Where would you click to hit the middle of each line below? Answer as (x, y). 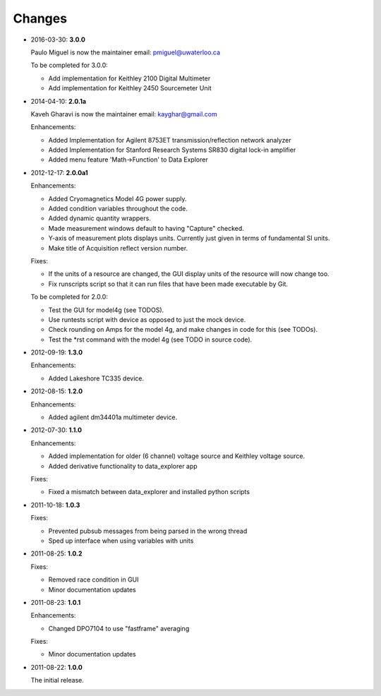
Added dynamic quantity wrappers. (99, 218)
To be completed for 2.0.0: (69, 297)
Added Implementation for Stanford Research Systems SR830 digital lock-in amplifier (172, 150)
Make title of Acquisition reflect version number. (118, 248)
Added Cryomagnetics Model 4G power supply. (117, 198)
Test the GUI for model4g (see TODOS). (106, 310)
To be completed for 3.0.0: (69, 65)
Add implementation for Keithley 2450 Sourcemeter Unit (130, 88)
